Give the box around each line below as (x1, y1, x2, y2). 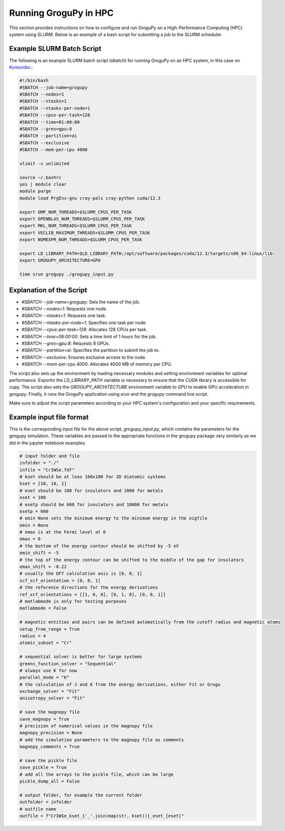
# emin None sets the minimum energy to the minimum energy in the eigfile (19, 515, 208, 521)
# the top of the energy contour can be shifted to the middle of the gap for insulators (19, 557, 244, 562)
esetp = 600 (19, 508, 49, 514)
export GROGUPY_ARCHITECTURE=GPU (19, 258, 101, 263)
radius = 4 (19, 633, 46, 639)
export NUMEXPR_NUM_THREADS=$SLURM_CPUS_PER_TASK (19, 237, 142, 242)
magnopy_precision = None (19, 730, 83, 736)
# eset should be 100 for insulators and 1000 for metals (19, 488, 163, 493)
